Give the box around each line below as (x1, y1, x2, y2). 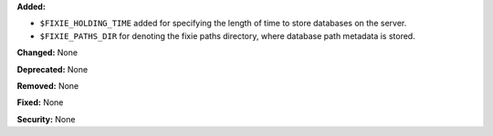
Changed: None (16, 47, 78, 58)
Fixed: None (16, 97, 64, 108)
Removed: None (16, 80, 79, 91)
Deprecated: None (16, 63, 89, 74)
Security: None (16, 113, 76, 124)
